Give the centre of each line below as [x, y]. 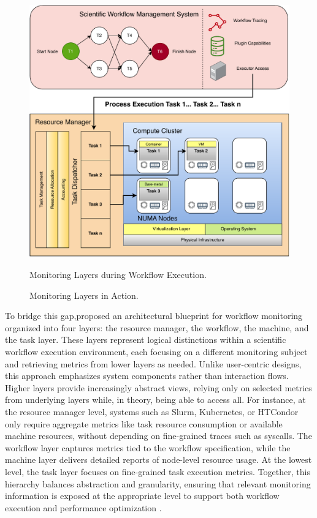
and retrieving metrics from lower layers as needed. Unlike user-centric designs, [153, 363]
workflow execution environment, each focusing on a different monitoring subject [156, 351]
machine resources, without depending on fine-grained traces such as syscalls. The [158, 436]
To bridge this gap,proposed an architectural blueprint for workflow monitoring [154, 316]
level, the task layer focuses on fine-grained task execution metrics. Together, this [158, 471]
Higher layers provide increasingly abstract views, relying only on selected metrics [158, 387]
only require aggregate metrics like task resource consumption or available [144, 423]
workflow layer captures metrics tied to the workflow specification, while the [148, 447]
